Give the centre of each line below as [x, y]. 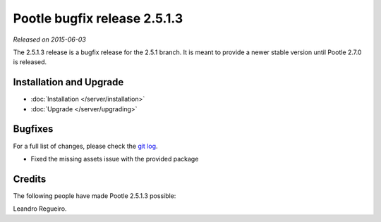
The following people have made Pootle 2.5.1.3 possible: [95, 196]
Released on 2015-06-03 [49, 39]
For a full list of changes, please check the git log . [85, 146]
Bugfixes [33, 129]
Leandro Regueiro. [40, 209]
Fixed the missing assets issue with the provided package [115, 159]
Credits [30, 179]
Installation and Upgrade [68, 82]
